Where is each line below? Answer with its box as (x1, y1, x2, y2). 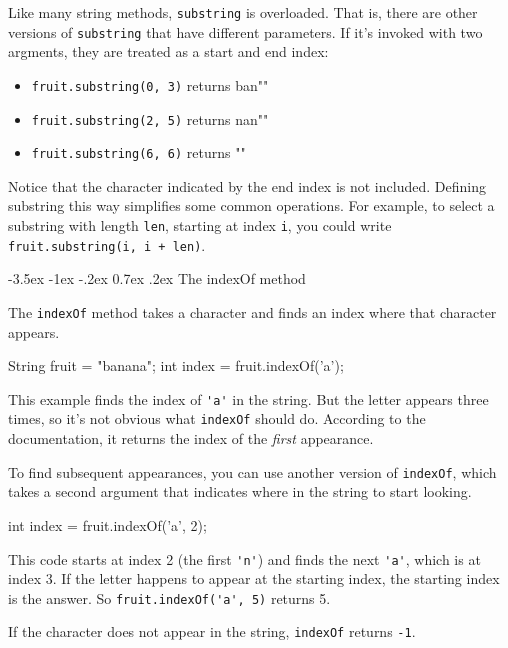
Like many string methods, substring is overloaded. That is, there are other (8, 2, 478, 22)
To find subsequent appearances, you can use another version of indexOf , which (8, 461, 497, 482)
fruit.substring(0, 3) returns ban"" (31, 74, 269, 95)
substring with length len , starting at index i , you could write (8, 215, 392, 236)
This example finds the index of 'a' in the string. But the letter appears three (8, 388, 489, 409)
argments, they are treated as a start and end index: (8, 41, 329, 62)
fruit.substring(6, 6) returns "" (31, 142, 246, 163)
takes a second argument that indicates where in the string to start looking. (8, 481, 472, 502)
